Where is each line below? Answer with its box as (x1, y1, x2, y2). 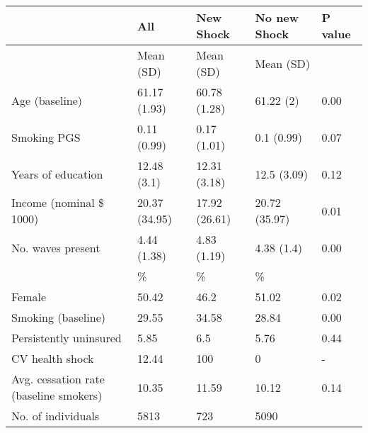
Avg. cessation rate (11, 371, 105, 387)
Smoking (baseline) (11, 309, 105, 325)
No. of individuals (11, 407, 100, 424)
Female (11, 288, 47, 305)
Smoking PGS (11, 128, 81, 145)
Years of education (11, 165, 103, 182)
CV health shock (11, 350, 94, 366)
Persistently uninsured (11, 330, 122, 346)
